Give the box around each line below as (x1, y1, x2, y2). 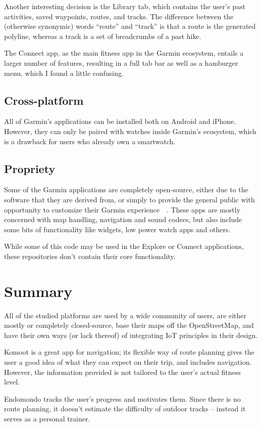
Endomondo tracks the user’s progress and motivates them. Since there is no (4, 393, 241, 404)
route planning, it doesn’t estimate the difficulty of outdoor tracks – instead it (4, 403, 246, 414)
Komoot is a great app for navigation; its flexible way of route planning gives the (4, 347, 254, 357)
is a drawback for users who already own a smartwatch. (4, 136, 176, 146)
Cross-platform (4, 92, 84, 108)
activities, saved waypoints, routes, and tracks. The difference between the (4, 11, 234, 21)
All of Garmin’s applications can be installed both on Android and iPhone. (4, 116, 236, 126)
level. (4, 376, 20, 387)
